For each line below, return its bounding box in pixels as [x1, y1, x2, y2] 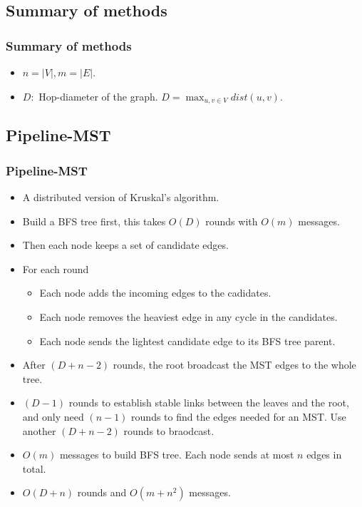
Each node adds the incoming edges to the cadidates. [39, 285, 271, 300]
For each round [22, 261, 89, 276]
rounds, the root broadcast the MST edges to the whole [113, 357, 356, 372]
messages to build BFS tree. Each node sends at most [59, 447, 294, 462]
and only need [22, 409, 84, 424]
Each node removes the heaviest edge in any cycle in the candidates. [39, 309, 338, 324]
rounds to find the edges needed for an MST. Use [131, 409, 346, 424]
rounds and [77, 485, 127, 500]
